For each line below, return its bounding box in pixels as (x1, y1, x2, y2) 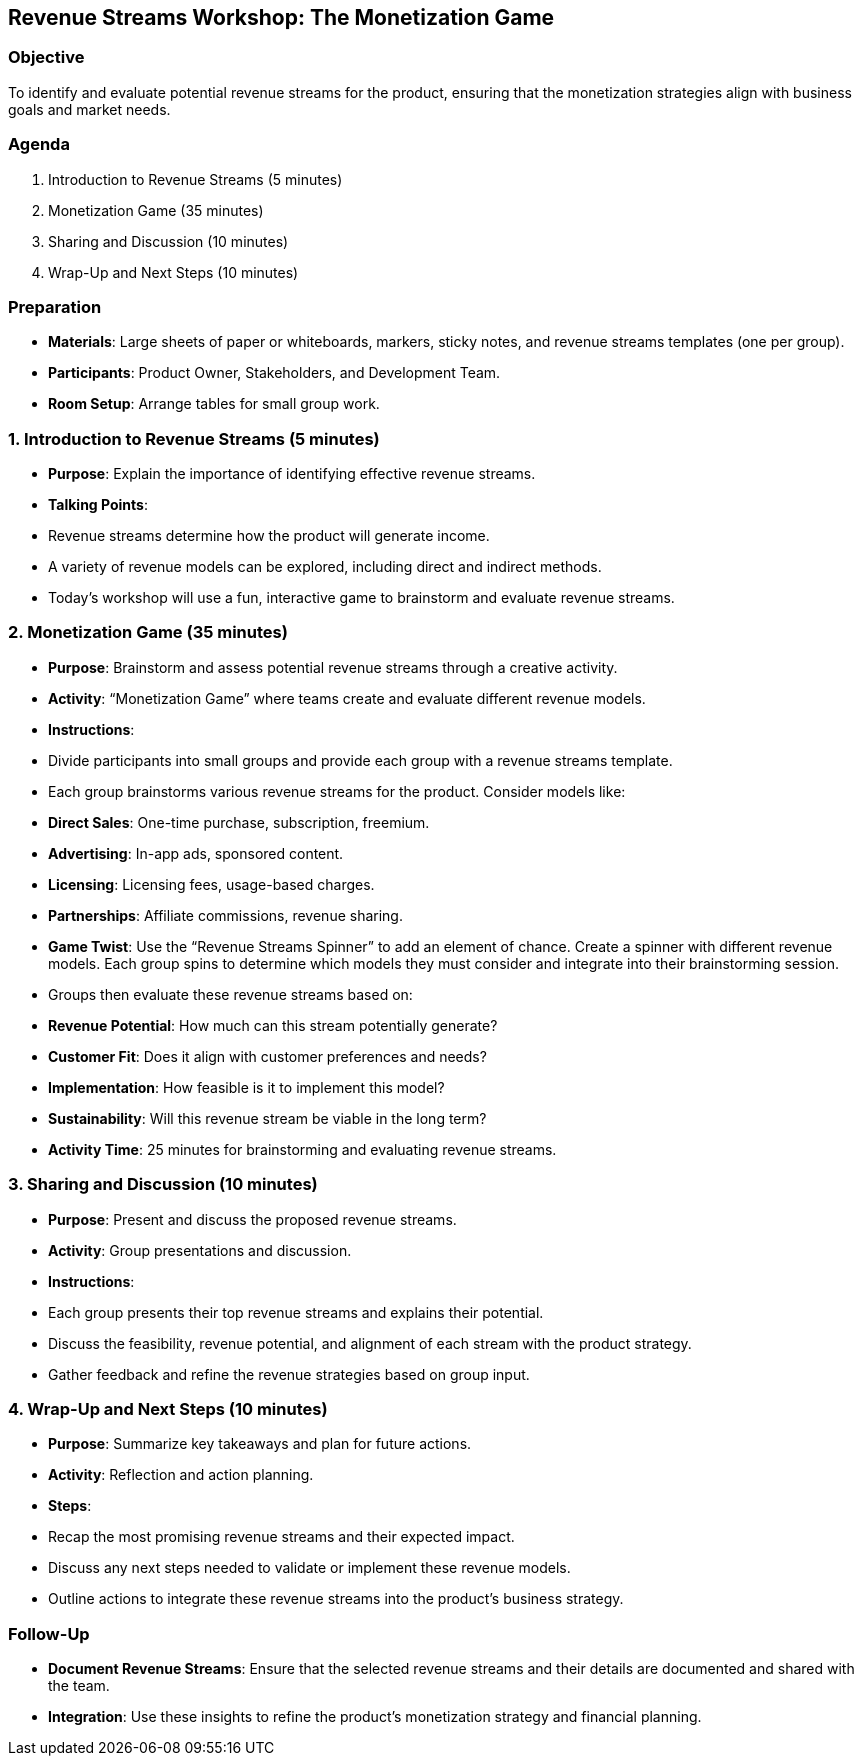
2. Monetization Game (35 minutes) (8, 622, 288, 643)
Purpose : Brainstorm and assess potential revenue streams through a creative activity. (48, 658, 618, 676)
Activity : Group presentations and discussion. (48, 1241, 352, 1259)
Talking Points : (48, 496, 148, 514)
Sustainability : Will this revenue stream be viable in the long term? (48, 1109, 487, 1127)
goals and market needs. (8, 100, 171, 118)
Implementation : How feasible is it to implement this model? (48, 1078, 445, 1096)
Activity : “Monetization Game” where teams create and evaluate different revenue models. (48, 689, 646, 707)
